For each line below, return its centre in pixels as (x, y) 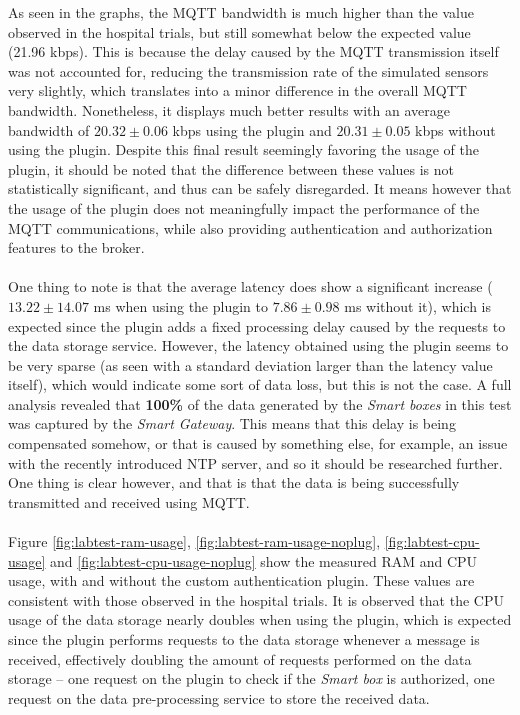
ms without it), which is (418, 305)
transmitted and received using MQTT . (129, 501)
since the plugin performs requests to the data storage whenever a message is (244, 639)
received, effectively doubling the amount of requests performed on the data (240, 658)
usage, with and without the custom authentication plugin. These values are (241, 580)
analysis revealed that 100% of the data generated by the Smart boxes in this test (260, 403)
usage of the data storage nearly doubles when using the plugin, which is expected (260, 619)
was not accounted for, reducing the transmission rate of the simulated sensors (248, 70)
